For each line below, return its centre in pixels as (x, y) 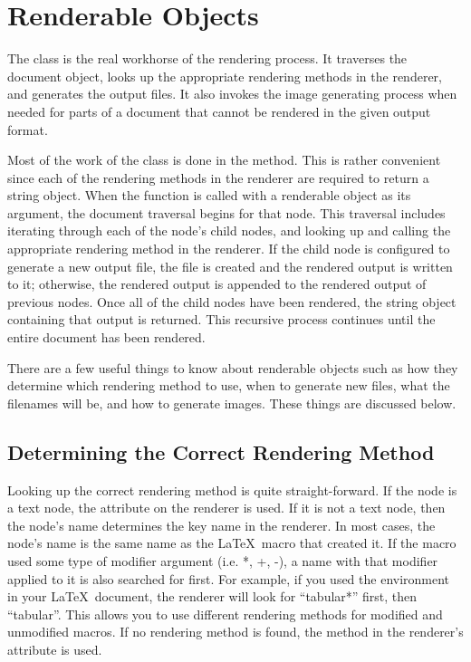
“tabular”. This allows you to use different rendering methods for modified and (225, 614)
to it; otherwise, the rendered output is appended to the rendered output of (217, 284)
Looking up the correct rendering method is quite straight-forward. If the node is (232, 489)
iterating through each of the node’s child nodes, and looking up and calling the (229, 230)
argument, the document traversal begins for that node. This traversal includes (226, 212)
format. (28, 129)
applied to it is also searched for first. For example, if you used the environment (229, 578)
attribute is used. (55, 649)
